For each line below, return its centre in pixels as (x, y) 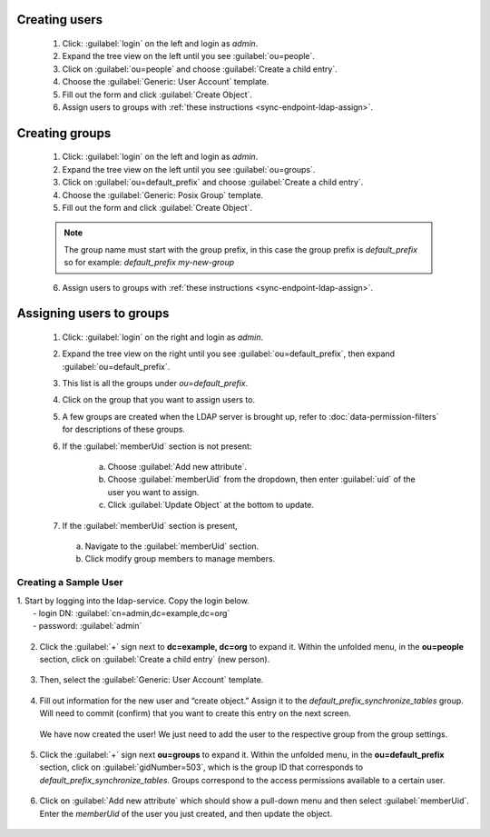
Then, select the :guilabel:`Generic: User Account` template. (152, 680)
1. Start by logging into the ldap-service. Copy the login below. (133, 601)
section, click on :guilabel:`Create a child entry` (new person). (155, 660)
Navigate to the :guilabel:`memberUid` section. (172, 546)
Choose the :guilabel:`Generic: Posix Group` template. (162, 194)
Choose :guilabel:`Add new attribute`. (177, 467)
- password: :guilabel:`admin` (88, 626)
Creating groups (64, 133)
